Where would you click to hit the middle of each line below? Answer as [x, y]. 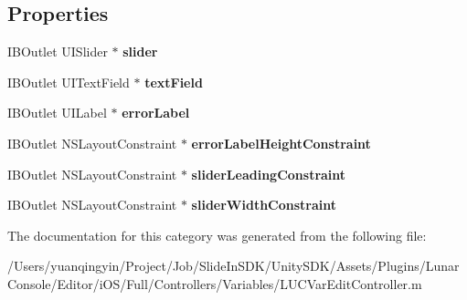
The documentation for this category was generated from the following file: [217, 235]
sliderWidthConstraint [264, 205]
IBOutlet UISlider [58, 52]
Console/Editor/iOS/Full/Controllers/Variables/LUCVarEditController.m [215, 283]
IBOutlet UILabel [57, 113]
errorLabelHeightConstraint [281, 143]
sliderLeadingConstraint [269, 174]
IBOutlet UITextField [69, 82]
